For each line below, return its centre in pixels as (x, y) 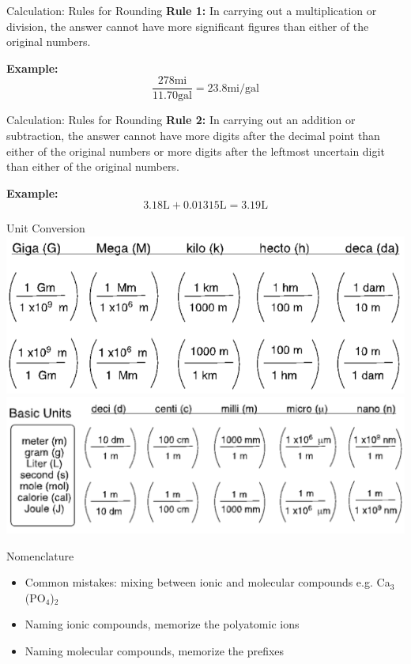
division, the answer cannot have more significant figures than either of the (188, 26)
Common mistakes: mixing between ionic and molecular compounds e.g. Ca (207, 582)
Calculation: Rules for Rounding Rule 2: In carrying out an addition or (181, 120)
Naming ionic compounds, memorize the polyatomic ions (162, 624)
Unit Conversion (46, 228)
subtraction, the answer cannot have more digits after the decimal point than (193, 136)
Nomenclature (40, 555)
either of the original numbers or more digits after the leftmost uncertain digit (196, 151)
